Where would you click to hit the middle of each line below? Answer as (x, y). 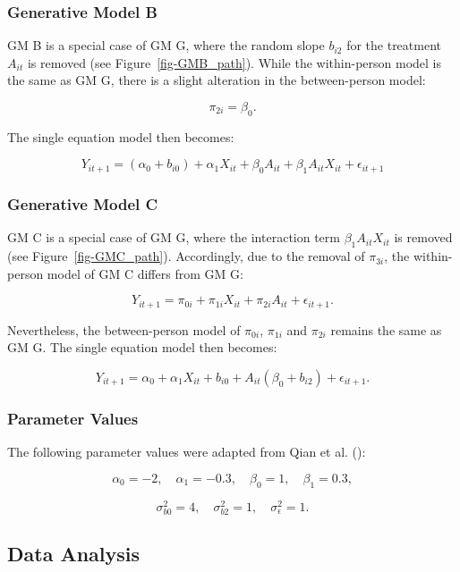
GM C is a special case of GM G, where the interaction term (174, 237)
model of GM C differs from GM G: (145, 273)
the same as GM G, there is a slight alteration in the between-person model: (217, 80)
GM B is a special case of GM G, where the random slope (166, 45)
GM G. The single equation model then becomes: (142, 347)
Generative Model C (83, 204)
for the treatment (394, 45)
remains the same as (386, 329)
